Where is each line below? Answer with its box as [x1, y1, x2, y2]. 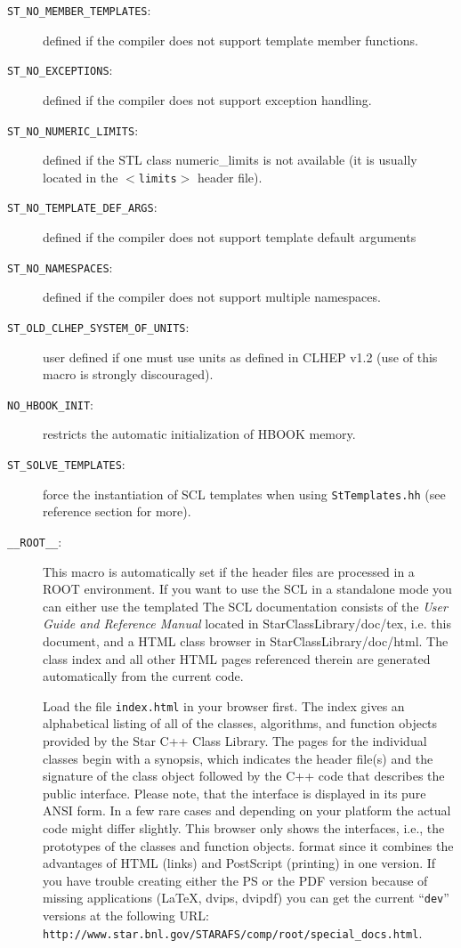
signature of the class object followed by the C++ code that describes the [43, 766, 445, 785]
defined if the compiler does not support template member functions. [43, 30, 418, 49]
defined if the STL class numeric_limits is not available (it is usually [43, 150, 417, 169]
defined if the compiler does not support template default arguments [43, 228, 417, 247]
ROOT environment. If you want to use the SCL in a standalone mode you [43, 579, 452, 598]
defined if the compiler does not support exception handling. [43, 90, 372, 109]
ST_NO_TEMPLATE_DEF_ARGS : [7, 198, 158, 216]
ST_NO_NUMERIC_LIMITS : [7, 120, 139, 139]
